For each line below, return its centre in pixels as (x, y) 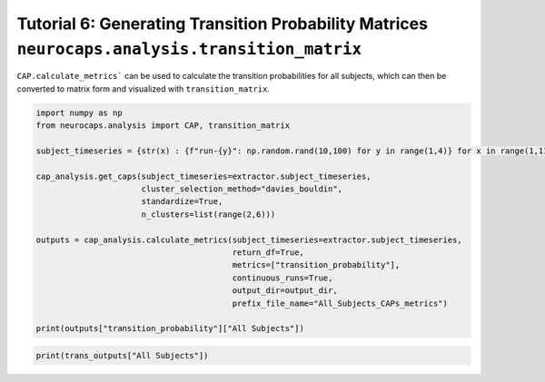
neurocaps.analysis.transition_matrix (189, 49)
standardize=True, (182, 201)
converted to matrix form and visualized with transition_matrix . (143, 88)
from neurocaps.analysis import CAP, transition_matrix (163, 126)
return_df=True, (268, 253)
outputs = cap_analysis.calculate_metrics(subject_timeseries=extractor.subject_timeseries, (249, 240)
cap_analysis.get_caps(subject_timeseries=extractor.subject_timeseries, (203, 176)
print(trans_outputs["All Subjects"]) (122, 355)
